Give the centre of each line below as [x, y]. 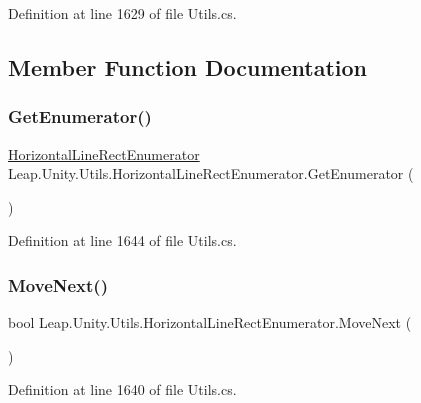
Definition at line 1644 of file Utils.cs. [122, 240]
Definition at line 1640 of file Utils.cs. [122, 389]
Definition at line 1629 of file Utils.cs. [122, 13]
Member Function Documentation [188, 66]
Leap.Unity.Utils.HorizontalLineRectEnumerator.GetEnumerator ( [211, 173]
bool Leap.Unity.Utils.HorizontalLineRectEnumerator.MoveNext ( [210, 322]
